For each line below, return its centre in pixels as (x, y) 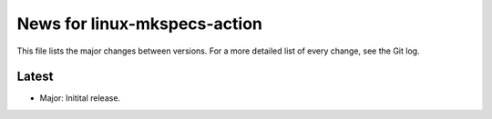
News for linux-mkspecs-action (140, 24)
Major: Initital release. (80, 98)
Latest (35, 77)
